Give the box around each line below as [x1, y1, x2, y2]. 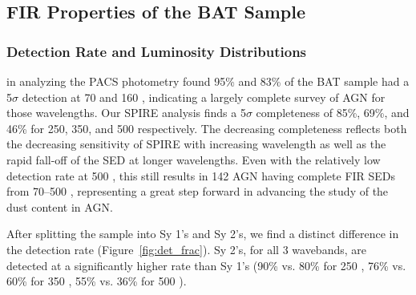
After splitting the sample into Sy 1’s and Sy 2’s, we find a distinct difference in [6, 225, 399, 242]
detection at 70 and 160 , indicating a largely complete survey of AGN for [22, 88, 386, 105]
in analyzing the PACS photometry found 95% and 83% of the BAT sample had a [6, 73, 410, 89]
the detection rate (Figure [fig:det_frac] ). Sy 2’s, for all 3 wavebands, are [6, 240, 366, 257]
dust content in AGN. [6, 198, 113, 215]
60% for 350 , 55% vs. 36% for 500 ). [6, 273, 187, 289]
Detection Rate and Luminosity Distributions [6, 41, 307, 61]
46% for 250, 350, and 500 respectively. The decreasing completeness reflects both [6, 119, 407, 136]
